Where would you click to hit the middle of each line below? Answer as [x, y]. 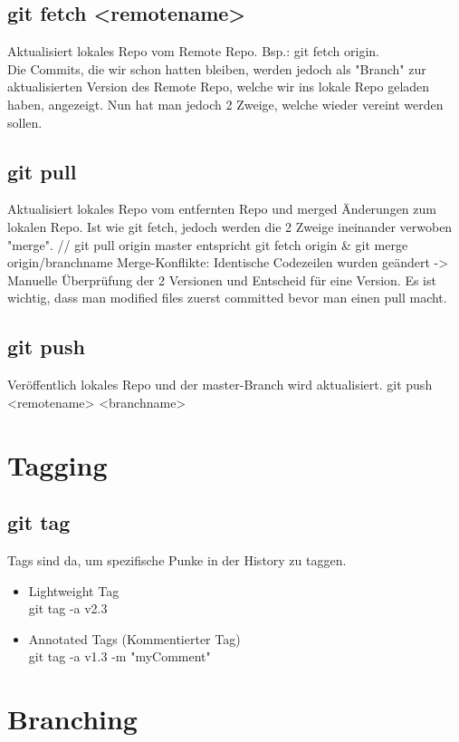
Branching [72, 719]
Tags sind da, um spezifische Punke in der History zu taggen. [177, 559]
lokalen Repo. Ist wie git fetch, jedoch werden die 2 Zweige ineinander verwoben [230, 226]
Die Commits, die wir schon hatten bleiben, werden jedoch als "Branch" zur [217, 68]
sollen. [25, 122]
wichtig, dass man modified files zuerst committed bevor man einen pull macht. [227, 298]
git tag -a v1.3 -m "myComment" [120, 656]
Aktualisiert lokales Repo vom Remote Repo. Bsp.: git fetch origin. [193, 51]
